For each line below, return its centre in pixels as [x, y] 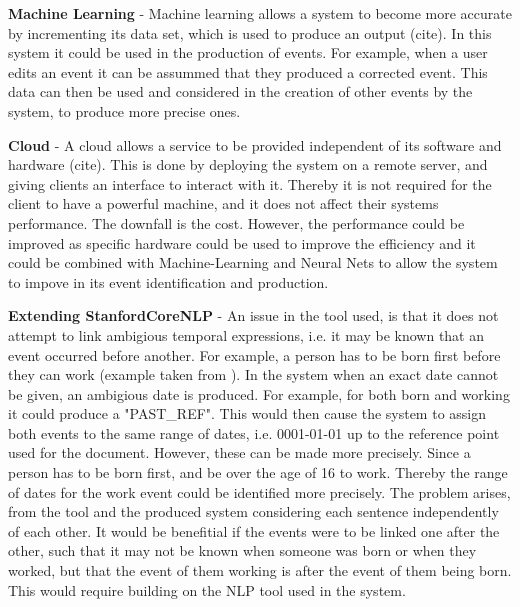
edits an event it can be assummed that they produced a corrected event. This [248, 71]
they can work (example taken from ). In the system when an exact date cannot [253, 374]
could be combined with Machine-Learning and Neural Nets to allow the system [253, 262]
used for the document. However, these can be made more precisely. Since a [239, 452]
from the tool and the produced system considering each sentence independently [253, 511]
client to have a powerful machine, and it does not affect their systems [223, 203]
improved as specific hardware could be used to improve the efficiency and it [242, 242]
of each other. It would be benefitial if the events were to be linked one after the [254, 530]
